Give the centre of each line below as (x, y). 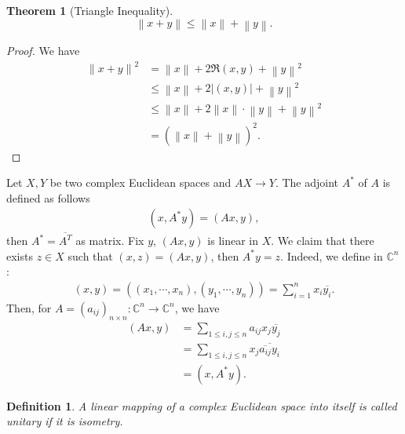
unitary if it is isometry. (65, 421)
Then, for (29, 307)
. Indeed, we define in (332, 255)
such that (90, 255)
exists (20, 255)
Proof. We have (43, 51)
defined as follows (48, 197)
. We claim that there (323, 241)
